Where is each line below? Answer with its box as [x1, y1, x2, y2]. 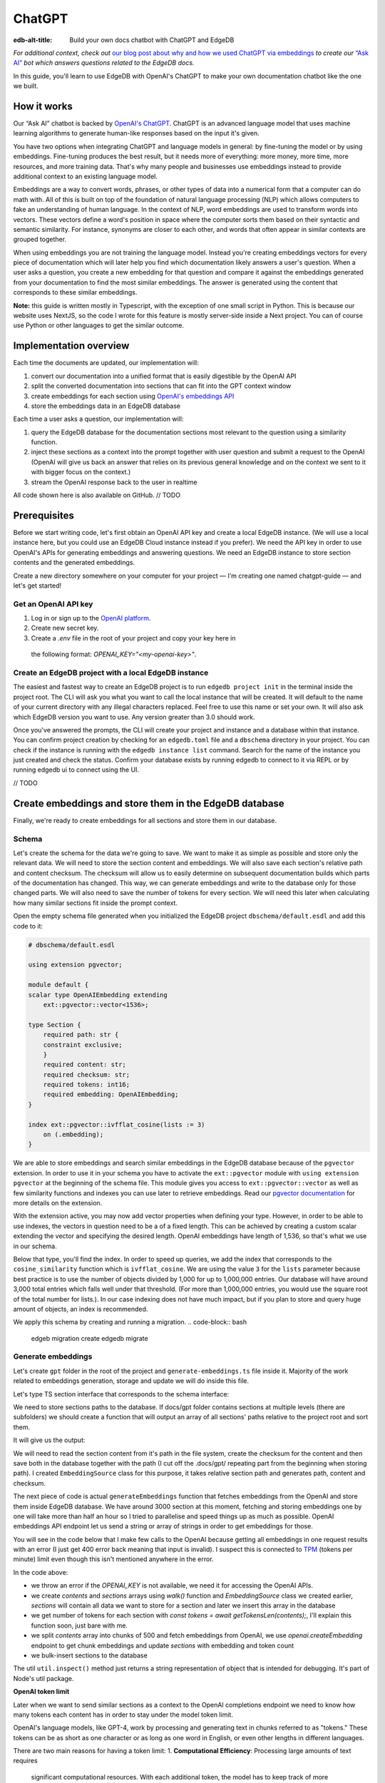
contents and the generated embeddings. [13, 558, 135, 567]
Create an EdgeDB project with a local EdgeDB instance [13, 668, 209, 678]
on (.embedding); [43, 1130, 104, 1139]
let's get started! [13, 581, 62, 590]
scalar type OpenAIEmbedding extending [28, 991, 168, 998]
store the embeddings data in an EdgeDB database [31, 402, 181, 410]
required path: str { [43, 1031, 119, 1039]
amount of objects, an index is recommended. [13, 1304, 148, 1313]
